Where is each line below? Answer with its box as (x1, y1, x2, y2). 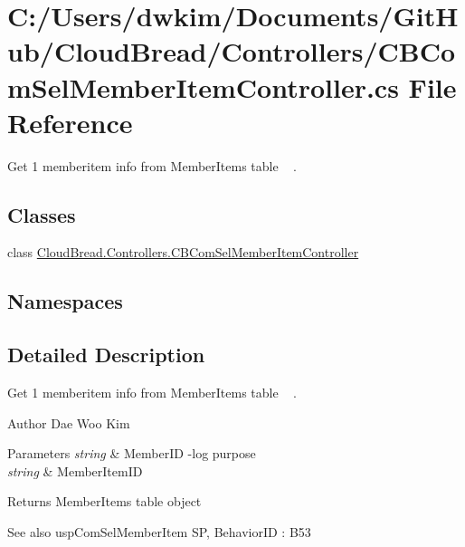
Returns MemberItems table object (7, 492, 202, 511)
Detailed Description (7, 341, 205, 369)
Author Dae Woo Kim (7, 413, 130, 432)
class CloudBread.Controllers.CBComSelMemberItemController (7, 243, 359, 262)
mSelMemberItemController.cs (7, 68, 399, 105)
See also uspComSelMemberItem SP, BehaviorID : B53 (7, 523, 311, 542)
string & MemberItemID (7, 461, 143, 480)
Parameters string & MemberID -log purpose (7, 444, 256, 463)
